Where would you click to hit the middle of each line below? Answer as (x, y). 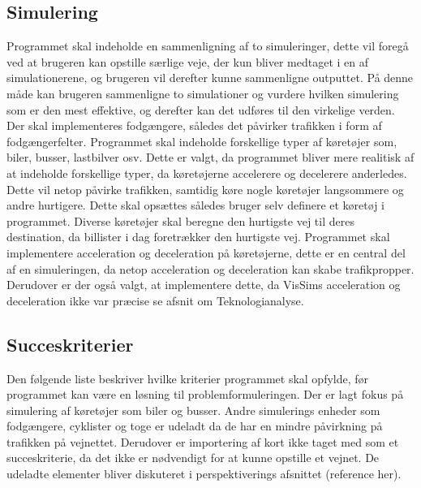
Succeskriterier (70, 344)
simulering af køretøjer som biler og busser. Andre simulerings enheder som (193, 410)
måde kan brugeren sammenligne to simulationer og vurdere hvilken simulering (203, 93)
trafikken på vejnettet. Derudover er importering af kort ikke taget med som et (203, 441)
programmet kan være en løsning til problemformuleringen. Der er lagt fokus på (205, 394)
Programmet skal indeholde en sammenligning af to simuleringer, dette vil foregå (208, 46)
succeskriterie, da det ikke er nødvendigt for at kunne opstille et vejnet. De (193, 458)
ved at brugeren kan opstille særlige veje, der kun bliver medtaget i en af (188, 61)
